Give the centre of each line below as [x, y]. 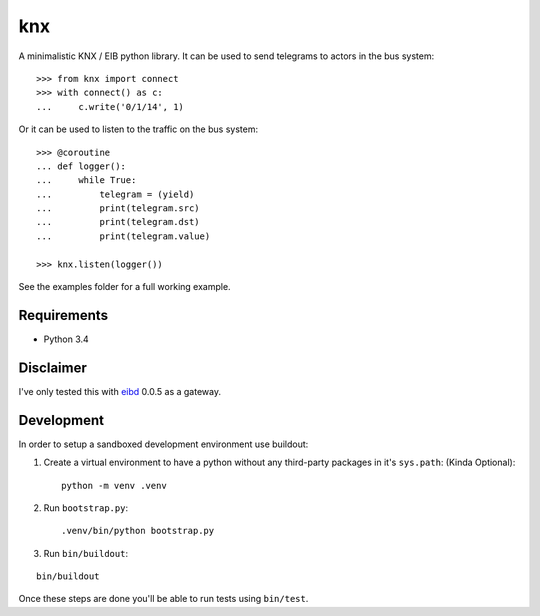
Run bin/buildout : [86, 553]
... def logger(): [81, 166]
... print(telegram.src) [118, 208]
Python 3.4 [66, 339]
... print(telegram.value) [123, 236]
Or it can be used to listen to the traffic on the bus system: [138, 129]
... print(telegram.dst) [118, 222]
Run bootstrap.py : [86, 507]
